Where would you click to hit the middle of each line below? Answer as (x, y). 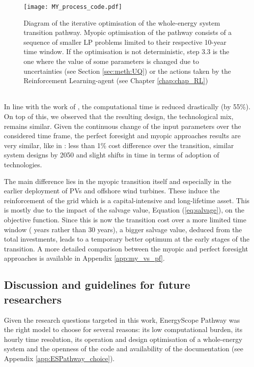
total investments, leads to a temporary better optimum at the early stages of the (127, 239)
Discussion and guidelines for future (97, 285)
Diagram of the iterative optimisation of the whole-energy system (122, 22)
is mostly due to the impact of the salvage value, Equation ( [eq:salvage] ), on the (124, 210)
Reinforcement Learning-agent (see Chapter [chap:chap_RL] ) (116, 80)
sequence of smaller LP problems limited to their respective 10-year (125, 42)
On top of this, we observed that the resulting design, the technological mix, (119, 116)
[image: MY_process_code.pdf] (73, 7)
